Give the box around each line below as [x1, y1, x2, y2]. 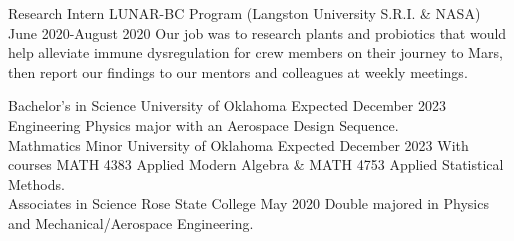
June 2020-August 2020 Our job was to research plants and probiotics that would [8, 22, 507, 43]
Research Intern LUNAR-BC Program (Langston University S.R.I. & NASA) [8, 3, 481, 23]
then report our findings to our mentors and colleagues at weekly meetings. [8, 61, 468, 82]
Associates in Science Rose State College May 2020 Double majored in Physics [8, 193, 489, 214]
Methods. [8, 173, 65, 194]
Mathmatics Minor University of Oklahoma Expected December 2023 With [8, 134, 469, 155]
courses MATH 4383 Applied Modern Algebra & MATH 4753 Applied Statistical [8, 154, 504, 175]
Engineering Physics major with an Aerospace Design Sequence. [8, 114, 399, 135]
